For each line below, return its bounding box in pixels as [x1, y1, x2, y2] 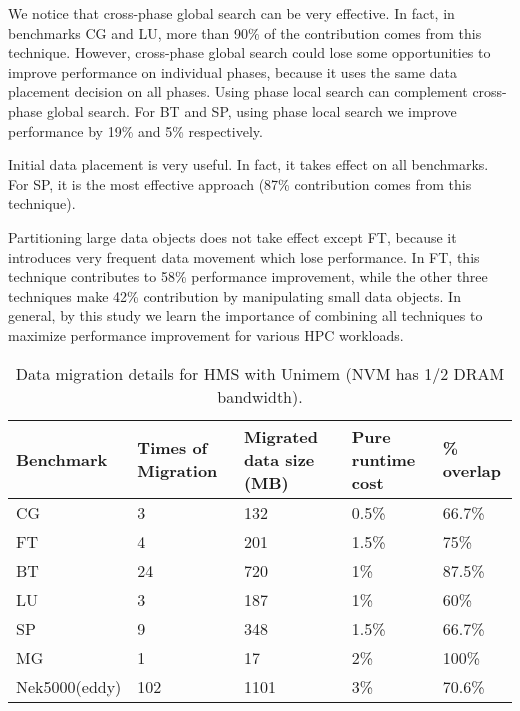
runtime [351, 447, 416, 471]
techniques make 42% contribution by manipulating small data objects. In [8, 285, 461, 306]
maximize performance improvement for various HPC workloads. [8, 324, 404, 345]
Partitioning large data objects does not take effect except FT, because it [8, 226, 457, 247]
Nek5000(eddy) [16, 674, 122, 698]
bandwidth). [217, 384, 303, 408]
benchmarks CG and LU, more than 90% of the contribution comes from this [8, 22, 482, 43]
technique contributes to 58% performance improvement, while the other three [8, 266, 488, 287]
